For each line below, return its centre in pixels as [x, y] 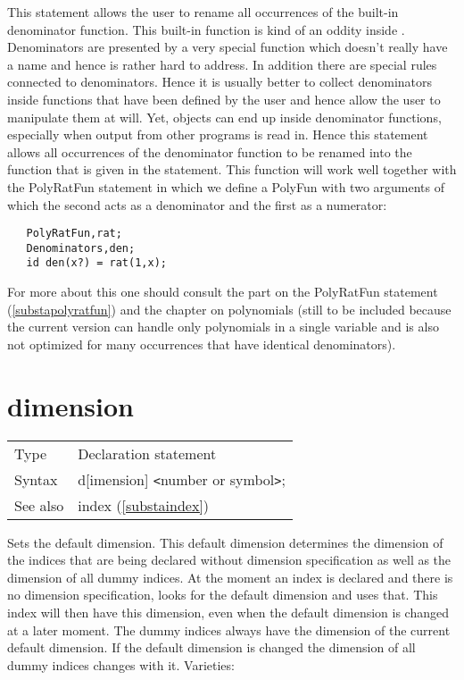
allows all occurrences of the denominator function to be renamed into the [210, 151]
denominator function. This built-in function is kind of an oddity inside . [206, 29]
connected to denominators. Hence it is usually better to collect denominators [220, 82]
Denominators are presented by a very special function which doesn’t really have [228, 47]
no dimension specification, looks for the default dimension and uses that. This [223, 595]
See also [39, 505]
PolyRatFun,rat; [74, 234]
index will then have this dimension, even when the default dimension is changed [228, 612]
